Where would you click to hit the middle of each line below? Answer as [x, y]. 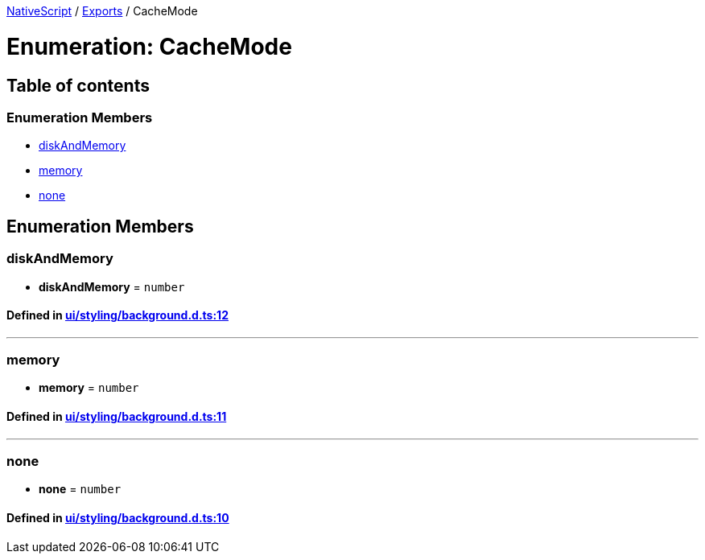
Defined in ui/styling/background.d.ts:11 [117, 417]
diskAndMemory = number [112, 286]
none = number [80, 489]
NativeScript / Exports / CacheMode [102, 11]
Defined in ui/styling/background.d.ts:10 [118, 518]
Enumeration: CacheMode [149, 46]
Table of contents [78, 85]
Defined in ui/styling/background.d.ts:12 [117, 315]
